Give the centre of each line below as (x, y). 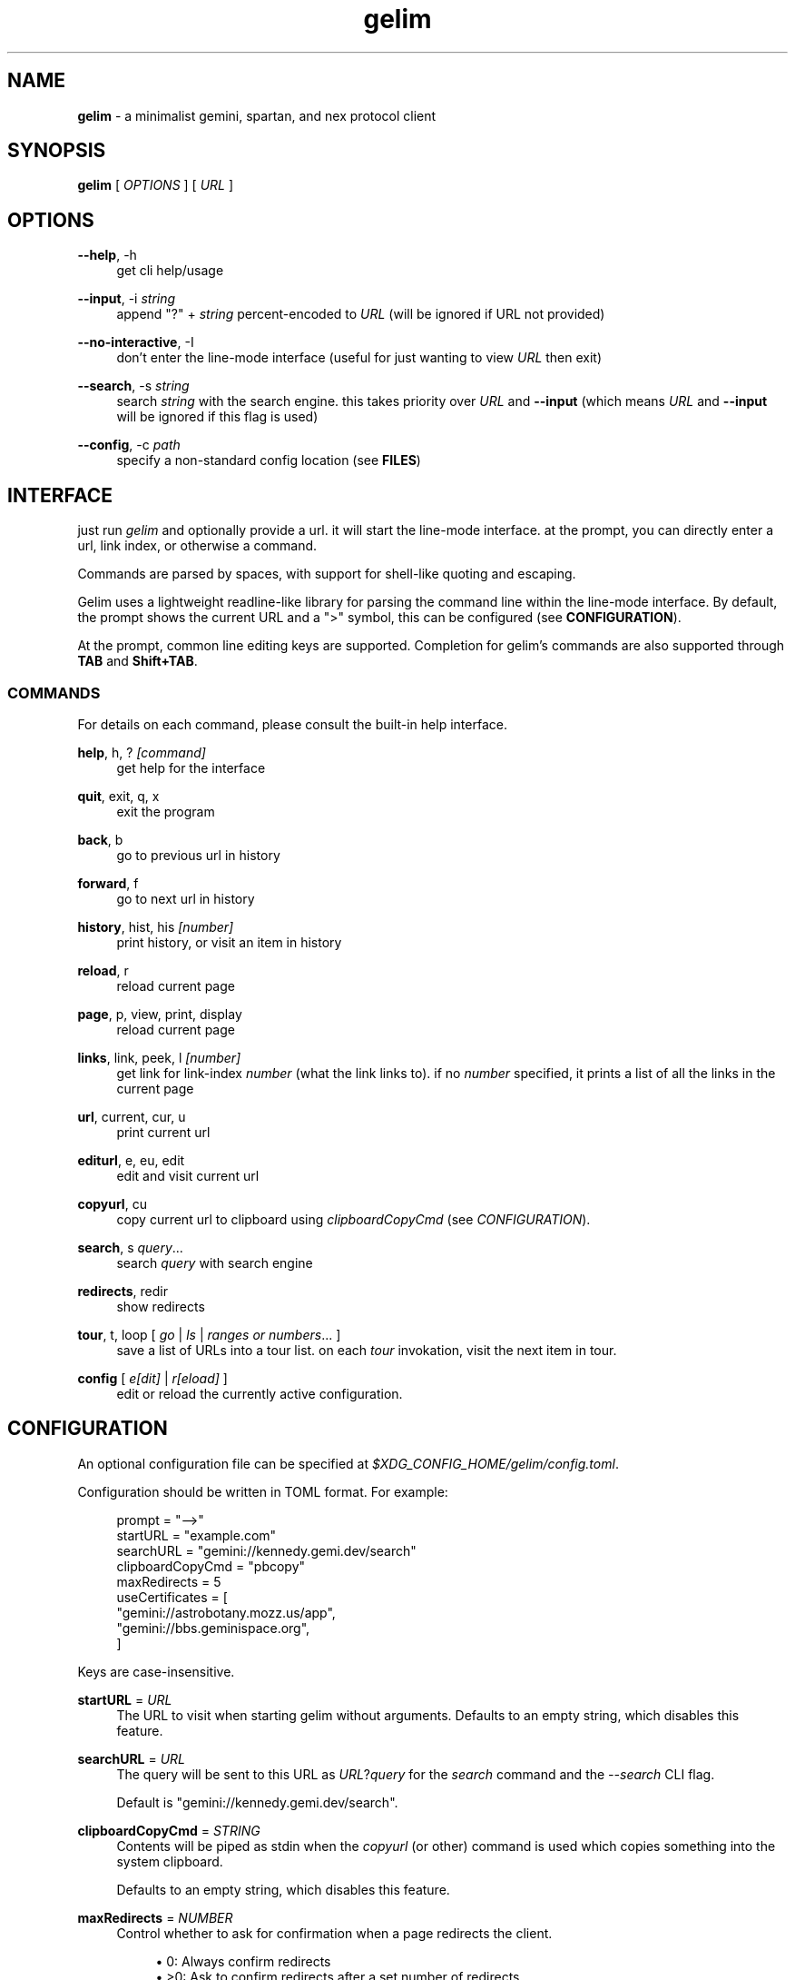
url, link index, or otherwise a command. (197, 546)
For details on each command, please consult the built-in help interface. (292, 724)
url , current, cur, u (132, 1116)
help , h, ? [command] (142, 752)
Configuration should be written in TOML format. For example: (263, 1491)
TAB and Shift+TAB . (137, 661)
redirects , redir (123, 1291)
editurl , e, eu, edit (131, 1160)
